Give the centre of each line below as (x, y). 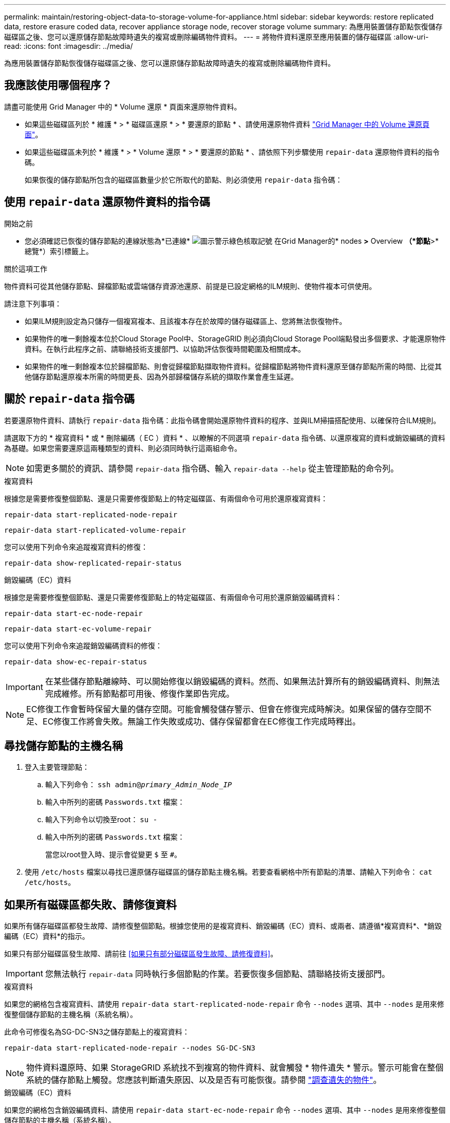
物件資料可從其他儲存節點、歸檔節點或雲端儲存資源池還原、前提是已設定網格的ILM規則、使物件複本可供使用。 (190, 286)
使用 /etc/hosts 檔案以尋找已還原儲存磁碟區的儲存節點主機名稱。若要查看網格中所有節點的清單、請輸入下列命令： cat (229, 872)
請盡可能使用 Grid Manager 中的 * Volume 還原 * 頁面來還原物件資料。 (123, 106)
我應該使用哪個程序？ (58, 85)
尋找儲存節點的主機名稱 (63, 746)
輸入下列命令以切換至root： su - (101, 820)
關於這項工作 (26, 268)
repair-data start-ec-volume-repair (78, 629)
